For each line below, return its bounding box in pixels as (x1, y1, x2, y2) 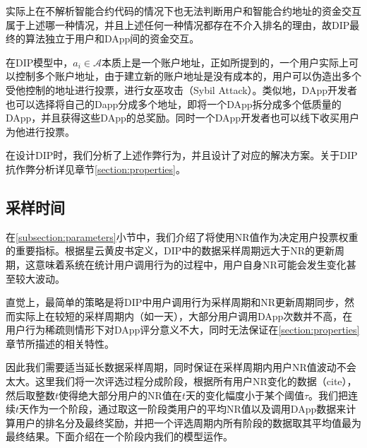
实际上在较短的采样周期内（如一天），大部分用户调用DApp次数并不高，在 (15, 308, 353, 323)
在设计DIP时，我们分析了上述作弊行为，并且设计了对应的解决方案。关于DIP (6, 148, 358, 163)
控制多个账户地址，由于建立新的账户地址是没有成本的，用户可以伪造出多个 (15, 69, 361, 83)
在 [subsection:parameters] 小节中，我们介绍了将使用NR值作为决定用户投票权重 (6, 229, 359, 244)
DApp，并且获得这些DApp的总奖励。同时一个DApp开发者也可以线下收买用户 (6, 110, 360, 125)
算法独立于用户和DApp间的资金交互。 (25, 31, 200, 46)
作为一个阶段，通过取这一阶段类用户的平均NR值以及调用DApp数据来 (29, 401, 347, 416)
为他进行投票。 (6, 124, 75, 138)
